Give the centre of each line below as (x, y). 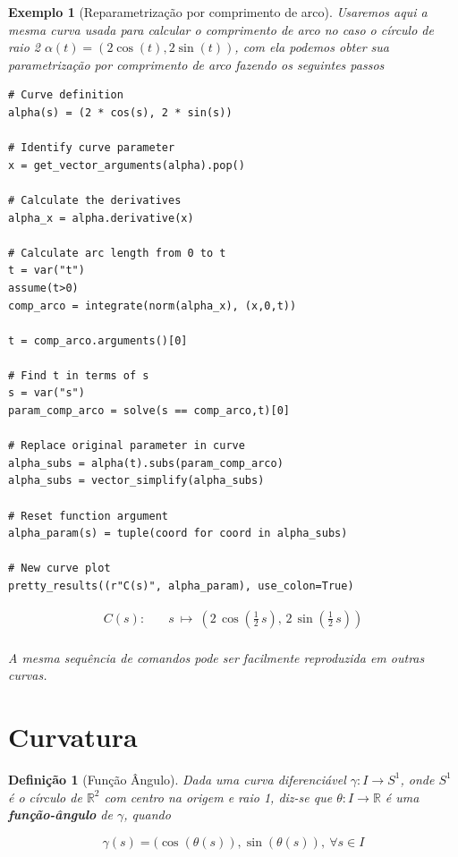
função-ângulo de (60, 815)
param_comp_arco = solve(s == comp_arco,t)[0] (149, 411)
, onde (417, 779)
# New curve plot (59, 569)
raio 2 (24, 47)
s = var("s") (47, 393)
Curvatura (73, 737)
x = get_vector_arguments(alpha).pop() (127, 165)
